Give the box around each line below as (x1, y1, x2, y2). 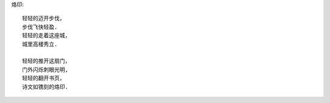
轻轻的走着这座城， (22, 32, 70, 39)
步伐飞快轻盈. (22, 23, 58, 30)
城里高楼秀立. (22, 40, 58, 48)
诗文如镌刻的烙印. (22, 83, 68, 90)
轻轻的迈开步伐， (22, 15, 65, 22)
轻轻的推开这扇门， (22, 58, 70, 65)
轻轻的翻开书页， (22, 75, 65, 82)
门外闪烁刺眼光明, (22, 66, 68, 73)
